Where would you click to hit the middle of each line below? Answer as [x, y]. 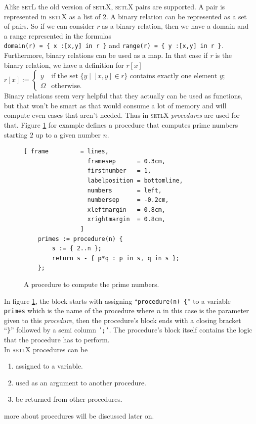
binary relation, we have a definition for [64, 65]
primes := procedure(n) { [80, 239]
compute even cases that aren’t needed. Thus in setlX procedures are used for [122, 115]
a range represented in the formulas [58, 35]
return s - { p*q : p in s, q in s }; [116, 258]
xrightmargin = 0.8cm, [126, 219]
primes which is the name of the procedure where [79, 310]
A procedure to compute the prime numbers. [91, 284]
